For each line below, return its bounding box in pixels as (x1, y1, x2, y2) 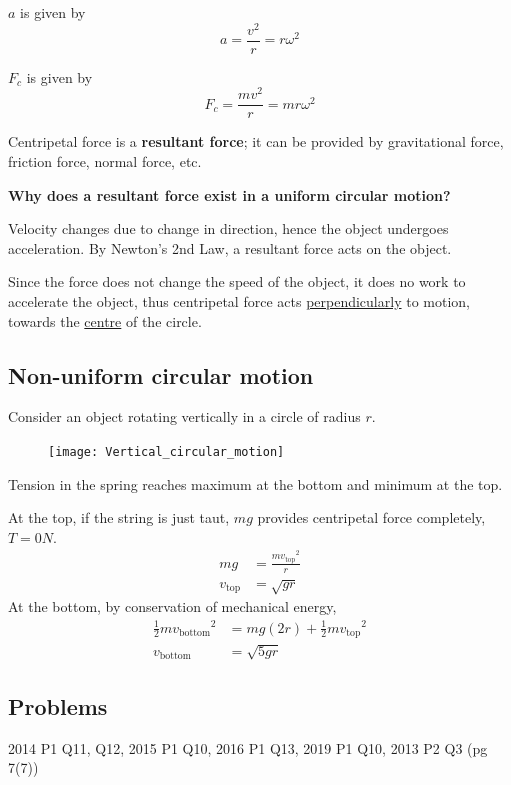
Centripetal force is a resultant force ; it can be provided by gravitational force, (8, 131, 504, 152)
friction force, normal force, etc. (8, 151, 202, 172)
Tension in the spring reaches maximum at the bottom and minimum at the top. (8, 473, 503, 494)
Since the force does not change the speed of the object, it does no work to (8, 271, 466, 292)
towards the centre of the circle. (8, 310, 202, 331)
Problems (8, 690, 108, 721)
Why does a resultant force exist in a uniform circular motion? (8, 184, 451, 205)
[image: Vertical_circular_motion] (48, 445, 285, 460)
